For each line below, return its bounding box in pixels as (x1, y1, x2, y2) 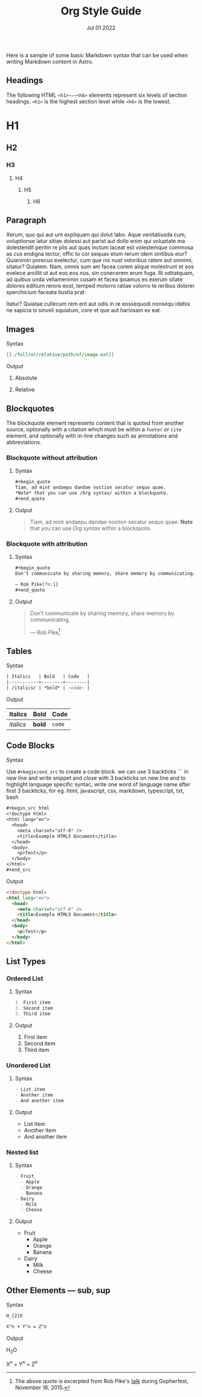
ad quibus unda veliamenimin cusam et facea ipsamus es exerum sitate (6, 276, 183, 283)
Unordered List (6, 1061, 51, 1069)
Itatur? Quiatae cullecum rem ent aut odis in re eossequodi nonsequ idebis (6, 300, 191, 307)
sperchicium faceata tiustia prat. (6, 289, 86, 296)
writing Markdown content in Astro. (6, 58, 94, 65)
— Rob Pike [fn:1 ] (14, 581, 59, 587)
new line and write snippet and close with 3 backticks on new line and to (6, 774, 186, 782)
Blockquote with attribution (6, 540, 88, 548)
